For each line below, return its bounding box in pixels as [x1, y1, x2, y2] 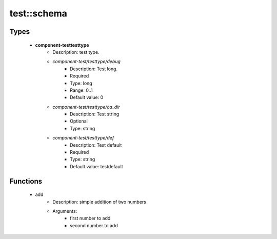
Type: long [70, 80, 92, 86]
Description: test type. [52, 49, 100, 55]
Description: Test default [70, 142, 122, 148]
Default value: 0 [70, 94, 104, 101]
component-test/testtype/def [52, 135, 114, 141]
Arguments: [52, 208, 77, 214]
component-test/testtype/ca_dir [52, 104, 120, 110]
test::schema [9, 8, 68, 19]
